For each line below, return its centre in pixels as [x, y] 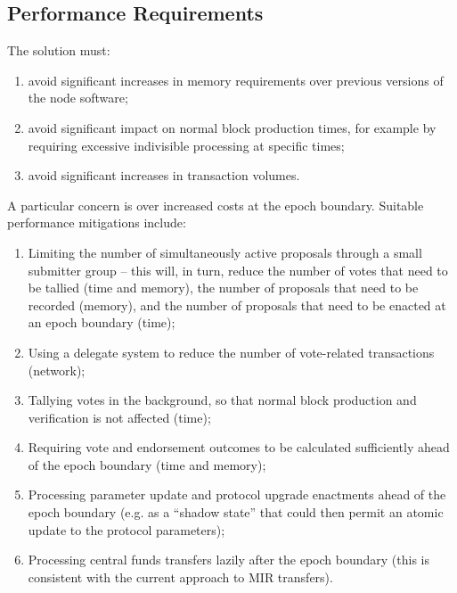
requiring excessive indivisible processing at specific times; [186, 145]
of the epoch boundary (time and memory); [147, 464]
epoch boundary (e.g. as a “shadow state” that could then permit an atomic [236, 512]
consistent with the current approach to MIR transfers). [180, 577]
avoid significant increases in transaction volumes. [164, 175]
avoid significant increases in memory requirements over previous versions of [236, 80]
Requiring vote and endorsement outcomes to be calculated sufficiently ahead [239, 447]
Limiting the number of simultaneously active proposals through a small [225, 252]
